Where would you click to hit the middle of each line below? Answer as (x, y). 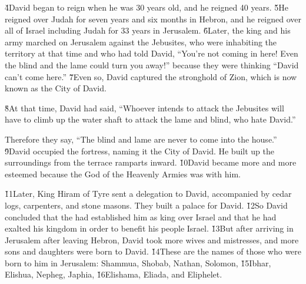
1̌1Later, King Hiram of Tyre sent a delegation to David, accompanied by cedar (148, 194)
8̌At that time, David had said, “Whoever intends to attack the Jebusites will (144, 108)
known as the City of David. (56, 88)
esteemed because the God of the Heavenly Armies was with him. (123, 174)
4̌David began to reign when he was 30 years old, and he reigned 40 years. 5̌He (147, 7)
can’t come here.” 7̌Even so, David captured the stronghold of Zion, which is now (151, 76)
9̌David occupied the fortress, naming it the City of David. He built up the (139, 151)
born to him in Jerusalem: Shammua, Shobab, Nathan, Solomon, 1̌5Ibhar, (138, 262)
